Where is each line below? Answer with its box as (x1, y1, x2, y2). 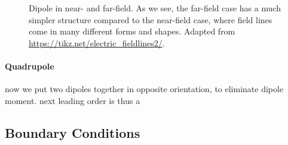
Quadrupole (5, 59, 54, 72)
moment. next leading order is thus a (5, 94, 140, 106)
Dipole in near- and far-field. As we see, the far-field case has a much (29, 2, 281, 14)
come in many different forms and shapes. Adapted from (29, 25, 235, 37)
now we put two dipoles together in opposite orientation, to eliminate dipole (5, 83, 284, 95)
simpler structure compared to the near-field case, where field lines (29, 13, 272, 26)
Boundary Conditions (5, 123, 140, 141)
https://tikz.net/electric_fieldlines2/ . (29, 36, 165, 49)
